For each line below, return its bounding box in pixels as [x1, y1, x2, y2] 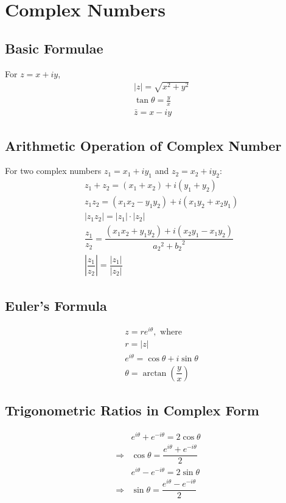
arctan [142, 369, 167, 378]
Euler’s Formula [5, 296, 107, 314]
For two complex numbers [5, 164, 102, 177]
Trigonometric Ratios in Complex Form [5, 401, 259, 420]
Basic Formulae [5, 38, 103, 57]
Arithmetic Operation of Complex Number [5, 136, 282, 154]
